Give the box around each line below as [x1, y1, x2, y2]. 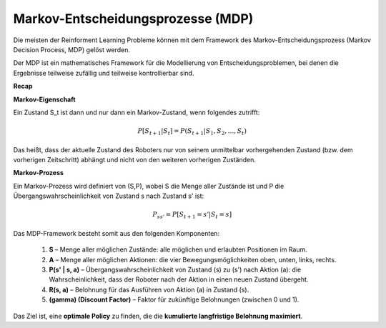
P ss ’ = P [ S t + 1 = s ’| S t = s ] [152, 211, 232, 221]
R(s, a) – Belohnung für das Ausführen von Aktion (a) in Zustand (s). [49, 285, 249, 294]
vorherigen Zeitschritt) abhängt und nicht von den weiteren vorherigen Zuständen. [13, 156, 257, 164]
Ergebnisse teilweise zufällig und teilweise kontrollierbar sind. [13, 69, 194, 77]
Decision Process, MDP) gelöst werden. [13, 45, 130, 54]
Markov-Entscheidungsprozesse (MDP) [13, 11, 254, 26]
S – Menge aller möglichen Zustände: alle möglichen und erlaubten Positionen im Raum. [49, 245, 307, 254]
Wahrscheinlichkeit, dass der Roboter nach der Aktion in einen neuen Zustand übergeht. [49, 275, 309, 284]
